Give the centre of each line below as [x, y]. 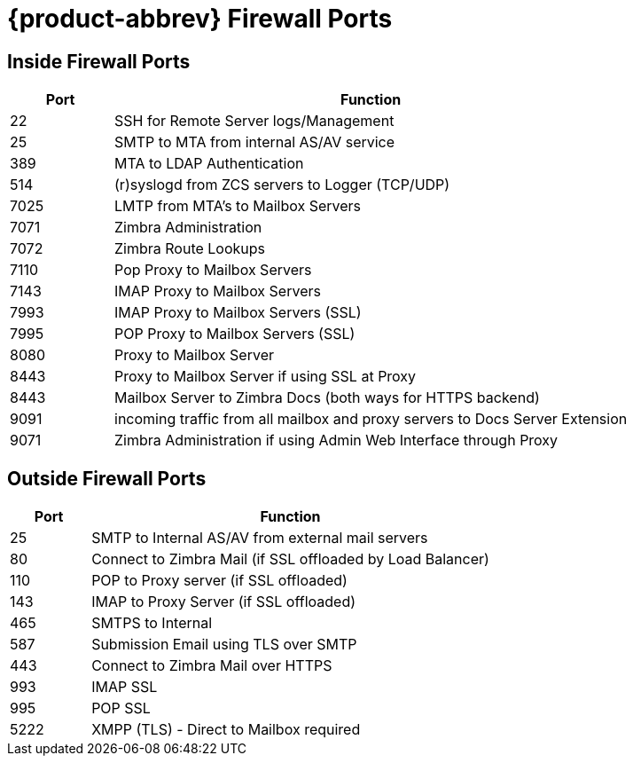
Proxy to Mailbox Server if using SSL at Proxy [266, 377]
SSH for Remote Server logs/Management [254, 121]
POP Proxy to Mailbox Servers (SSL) [235, 334]
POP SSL [121, 708]
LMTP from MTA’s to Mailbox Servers [238, 206]
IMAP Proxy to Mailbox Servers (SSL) [238, 313]
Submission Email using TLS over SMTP [224, 645]
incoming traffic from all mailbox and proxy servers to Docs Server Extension [371, 419]
